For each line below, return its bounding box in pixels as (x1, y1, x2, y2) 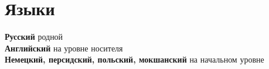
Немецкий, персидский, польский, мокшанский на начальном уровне (5, 53, 264, 65)
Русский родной (5, 30, 63, 43)
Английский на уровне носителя (5, 42, 123, 54)
